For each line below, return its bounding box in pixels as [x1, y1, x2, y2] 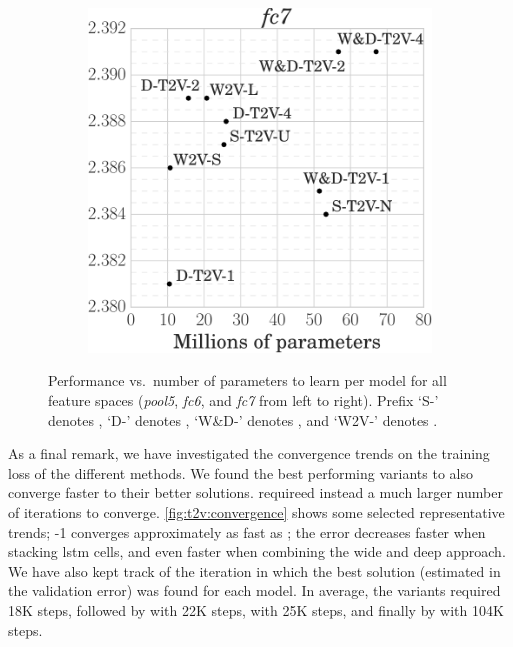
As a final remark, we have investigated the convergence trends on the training [8, 443, 490, 464]
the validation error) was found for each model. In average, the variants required [8, 580, 501, 601]
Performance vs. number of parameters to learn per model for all [48, 370, 447, 391]
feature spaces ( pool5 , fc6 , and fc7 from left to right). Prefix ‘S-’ [48, 390, 439, 411]
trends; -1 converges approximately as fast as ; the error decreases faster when [8, 521, 486, 542]
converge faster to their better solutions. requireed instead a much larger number [8, 482, 503, 503]
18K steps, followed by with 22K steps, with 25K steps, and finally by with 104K [8, 599, 504, 620]
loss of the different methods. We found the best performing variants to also [8, 462, 473, 483]
